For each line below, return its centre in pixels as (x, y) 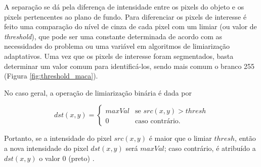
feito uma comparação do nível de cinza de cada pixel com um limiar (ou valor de (130, 26)
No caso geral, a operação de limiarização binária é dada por (98, 92)
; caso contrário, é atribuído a (210, 148)
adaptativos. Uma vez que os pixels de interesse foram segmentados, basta (119, 56)
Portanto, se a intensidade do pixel (58, 138)
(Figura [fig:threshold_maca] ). (51, 76)
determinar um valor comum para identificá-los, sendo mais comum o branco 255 (129, 66)
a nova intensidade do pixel (46, 148)
